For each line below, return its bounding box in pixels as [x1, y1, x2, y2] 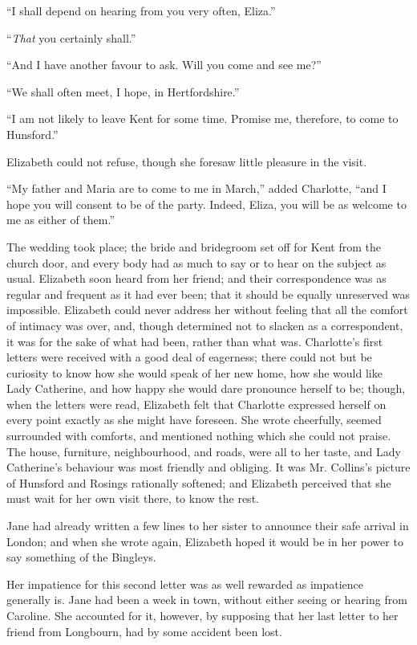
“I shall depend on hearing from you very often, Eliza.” [6, 2, 276, 18]
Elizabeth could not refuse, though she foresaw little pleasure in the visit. [6, 153, 367, 169]
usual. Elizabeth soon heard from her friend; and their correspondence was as [6, 270, 387, 287]
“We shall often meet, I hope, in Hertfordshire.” [6, 83, 240, 100]
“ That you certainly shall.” [6, 29, 136, 46]
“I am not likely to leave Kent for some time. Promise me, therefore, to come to [6, 110, 399, 127]
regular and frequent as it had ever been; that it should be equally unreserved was [6, 285, 411, 302]
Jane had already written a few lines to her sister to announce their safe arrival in [6, 517, 409, 534]
